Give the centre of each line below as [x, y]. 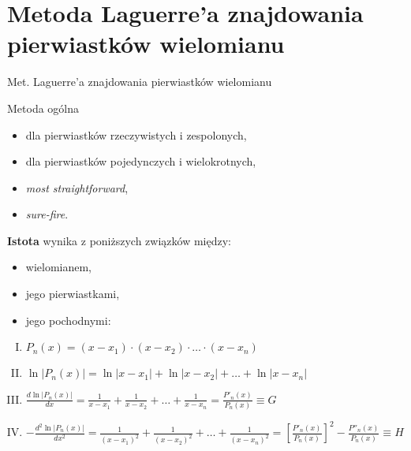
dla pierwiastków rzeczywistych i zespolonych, [136, 134]
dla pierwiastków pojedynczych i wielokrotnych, [141, 161]
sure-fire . [47, 214]
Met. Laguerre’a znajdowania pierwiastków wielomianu [140, 82]
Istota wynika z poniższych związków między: [119, 240]
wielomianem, [59, 267]
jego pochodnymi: [68, 320]
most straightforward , [77, 187]
